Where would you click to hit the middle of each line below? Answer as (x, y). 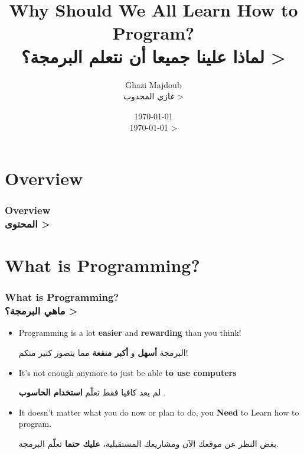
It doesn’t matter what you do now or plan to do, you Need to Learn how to (159, 412)
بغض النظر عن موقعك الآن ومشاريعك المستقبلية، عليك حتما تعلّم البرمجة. (148, 443)
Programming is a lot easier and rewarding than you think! (130, 333)
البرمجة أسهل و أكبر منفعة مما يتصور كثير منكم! (103, 352)
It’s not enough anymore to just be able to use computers (128, 372)
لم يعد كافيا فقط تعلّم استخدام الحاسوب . (92, 392)
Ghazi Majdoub (153, 84)
